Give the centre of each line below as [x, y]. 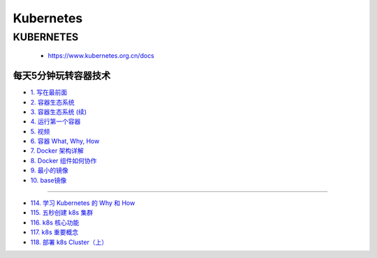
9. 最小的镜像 [50, 170]
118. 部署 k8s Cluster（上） [69, 242]
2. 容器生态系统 [52, 102]
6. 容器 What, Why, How [65, 141]
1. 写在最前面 [49, 92]
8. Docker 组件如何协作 [64, 160]
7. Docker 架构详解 [57, 151]
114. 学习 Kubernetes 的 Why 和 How [83, 203]
